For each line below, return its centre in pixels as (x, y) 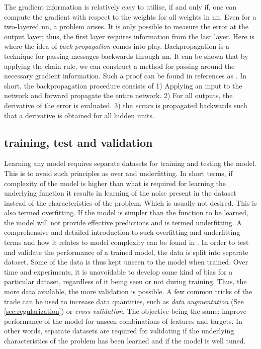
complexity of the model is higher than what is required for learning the (115, 183)
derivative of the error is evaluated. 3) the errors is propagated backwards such (126, 105)
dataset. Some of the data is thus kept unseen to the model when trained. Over (126, 262)
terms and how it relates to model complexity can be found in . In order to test (126, 242)
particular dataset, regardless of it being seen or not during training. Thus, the (125, 281)
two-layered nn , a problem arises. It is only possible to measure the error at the (126, 26)
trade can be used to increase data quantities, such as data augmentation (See (124, 301)
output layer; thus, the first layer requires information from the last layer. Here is (129, 36)
